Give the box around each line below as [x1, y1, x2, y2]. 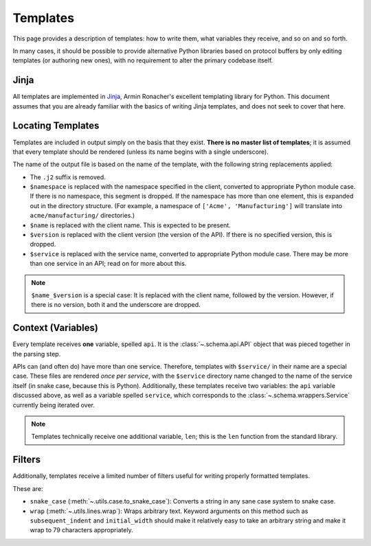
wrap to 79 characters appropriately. [30, 526, 133, 534]
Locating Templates [12, 120, 100, 132]
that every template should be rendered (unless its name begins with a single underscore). [12, 148, 269, 156]
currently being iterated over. [12, 400, 95, 409]
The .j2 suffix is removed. [30, 172, 106, 181]
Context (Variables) [12, 322, 99, 334]
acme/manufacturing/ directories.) [30, 212, 135, 220]
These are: [12, 484, 44, 492]
